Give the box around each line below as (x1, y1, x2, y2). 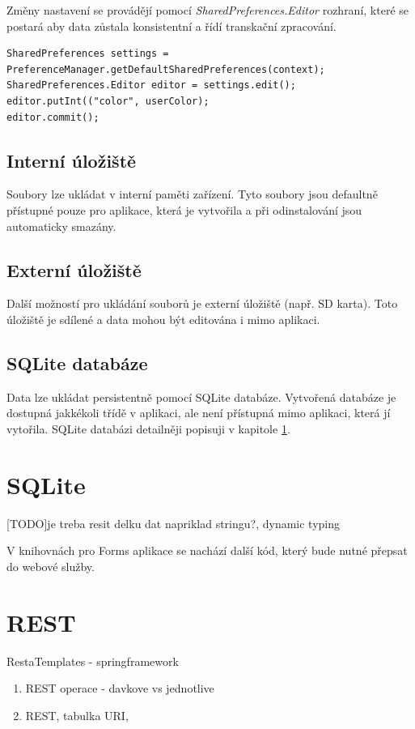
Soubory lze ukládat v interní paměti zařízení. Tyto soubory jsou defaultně (6, 185, 378, 202)
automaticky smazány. (6, 217, 116, 234)
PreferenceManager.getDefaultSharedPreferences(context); (6, 63, 325, 75)
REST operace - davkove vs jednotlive (25, 680, 214, 697)
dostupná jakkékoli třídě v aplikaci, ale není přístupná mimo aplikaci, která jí (6, 404, 391, 421)
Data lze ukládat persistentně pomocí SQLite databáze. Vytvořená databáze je (6, 388, 396, 405)
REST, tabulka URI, (25, 706, 129, 723)
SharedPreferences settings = (6, 48, 169, 60)
